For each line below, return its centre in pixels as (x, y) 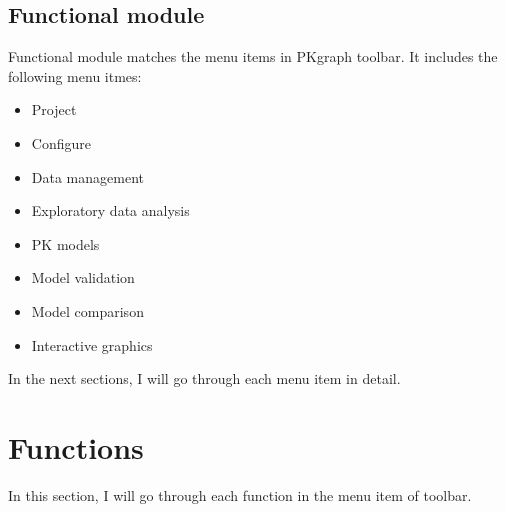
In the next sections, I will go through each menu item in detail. (204, 378)
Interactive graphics (92, 344)
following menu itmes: (75, 75)
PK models (65, 243)
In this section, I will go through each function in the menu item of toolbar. (240, 494)
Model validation (83, 277)
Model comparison (87, 310)
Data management (87, 176)
